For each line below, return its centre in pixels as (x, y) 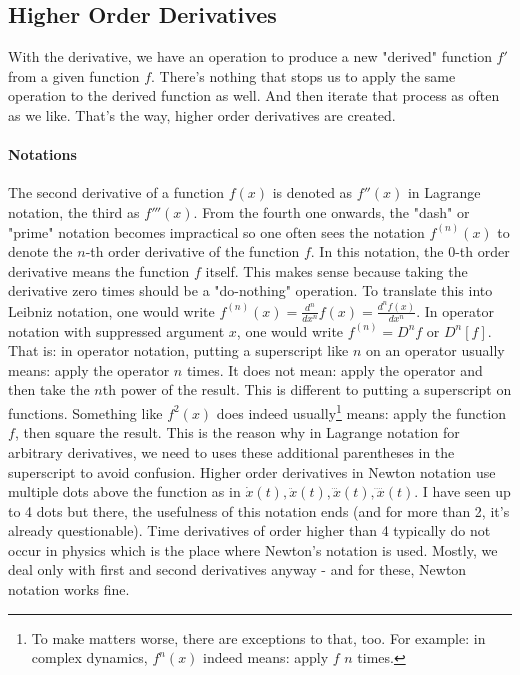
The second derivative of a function (116, 192)
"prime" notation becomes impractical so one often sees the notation (216, 231)
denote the (40, 251)
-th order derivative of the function (192, 251)
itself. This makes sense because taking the (336, 270)
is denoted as (312, 192)
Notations (42, 154)
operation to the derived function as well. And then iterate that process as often (254, 95)
